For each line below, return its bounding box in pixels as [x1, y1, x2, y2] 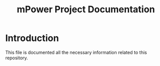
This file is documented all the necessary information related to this [5, 49, 147, 55]
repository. [5, 55, 28, 61]
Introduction [5, 32, 59, 44]
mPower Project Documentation [16, 4, 155, 15]
